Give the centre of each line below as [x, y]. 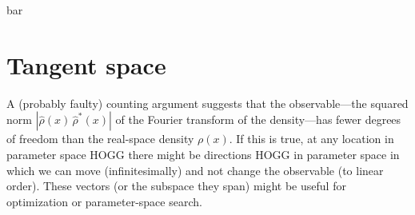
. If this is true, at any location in [311, 139]
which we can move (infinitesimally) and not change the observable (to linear [195, 170]
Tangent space [86, 64]
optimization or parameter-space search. [104, 201]
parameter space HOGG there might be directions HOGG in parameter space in [203, 154]
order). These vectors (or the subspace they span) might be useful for [176, 186]
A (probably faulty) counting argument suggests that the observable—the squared [207, 103]
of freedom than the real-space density [100, 139]
